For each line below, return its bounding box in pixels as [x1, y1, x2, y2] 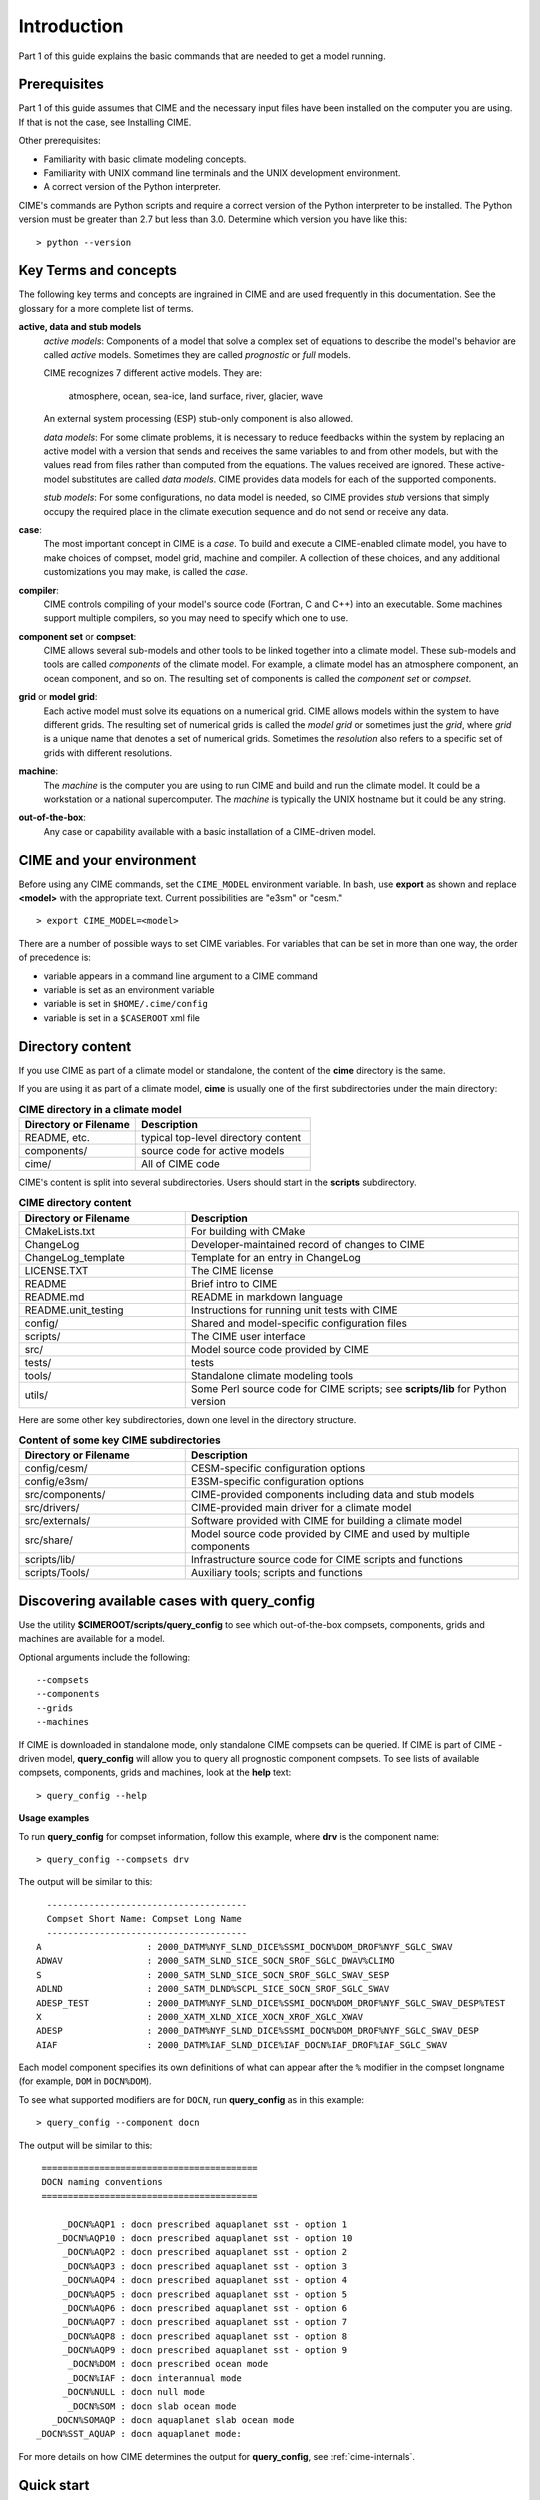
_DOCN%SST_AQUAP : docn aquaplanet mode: [36, 2428, 242, 2440]
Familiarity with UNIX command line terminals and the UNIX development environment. [43, 167, 401, 179]
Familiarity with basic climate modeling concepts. [43, 153, 247, 165]
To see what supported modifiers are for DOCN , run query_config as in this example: [18, 2093, 365, 2105]
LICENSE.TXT [24, 1263, 89, 1277]
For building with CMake [190, 1224, 306, 1238]
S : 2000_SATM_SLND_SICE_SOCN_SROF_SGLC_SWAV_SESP [36, 1969, 390, 1980]
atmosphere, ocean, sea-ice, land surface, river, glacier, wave [68, 390, 324, 402]
